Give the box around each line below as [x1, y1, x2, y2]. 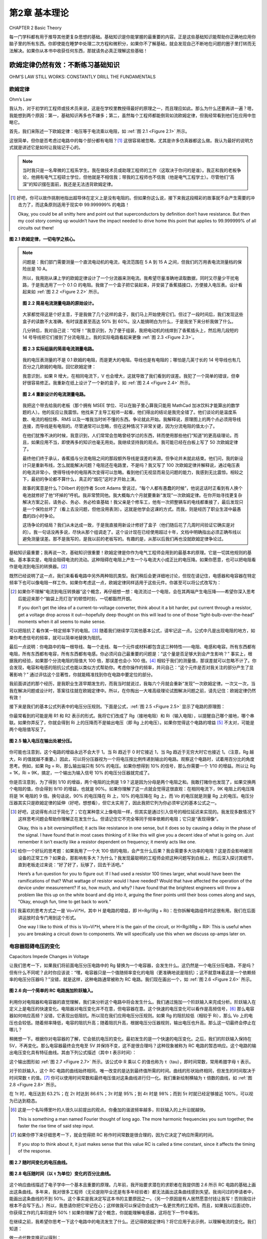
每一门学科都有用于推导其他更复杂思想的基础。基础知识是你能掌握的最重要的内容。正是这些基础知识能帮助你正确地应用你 [9, 34, 256, 40]
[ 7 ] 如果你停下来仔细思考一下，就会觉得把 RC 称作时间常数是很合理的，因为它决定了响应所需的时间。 [10, 1132, 217, 1138]
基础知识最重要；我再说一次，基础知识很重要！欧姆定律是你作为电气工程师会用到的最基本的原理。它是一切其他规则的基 [9, 550, 252, 556]
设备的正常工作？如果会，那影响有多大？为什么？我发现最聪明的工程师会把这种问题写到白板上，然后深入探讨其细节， [18, 855, 257, 861]
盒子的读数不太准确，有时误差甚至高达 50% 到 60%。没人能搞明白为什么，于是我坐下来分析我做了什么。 [22, 318, 236, 324]
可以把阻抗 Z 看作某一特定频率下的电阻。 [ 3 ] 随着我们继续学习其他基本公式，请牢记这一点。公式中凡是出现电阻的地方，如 [9, 627, 256, 634]
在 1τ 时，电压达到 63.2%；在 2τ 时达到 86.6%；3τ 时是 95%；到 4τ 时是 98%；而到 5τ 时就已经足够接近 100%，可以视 [9, 1091, 254, 1097]
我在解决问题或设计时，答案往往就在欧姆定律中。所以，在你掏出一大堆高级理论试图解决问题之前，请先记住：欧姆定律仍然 [9, 687, 256, 693]
